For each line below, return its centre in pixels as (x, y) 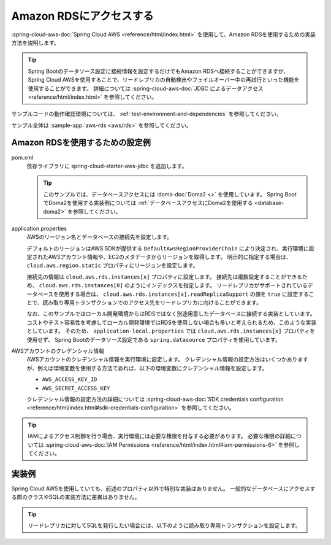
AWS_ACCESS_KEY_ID (70, 380)
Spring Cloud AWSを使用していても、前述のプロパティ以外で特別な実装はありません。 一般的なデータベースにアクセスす (163, 489)
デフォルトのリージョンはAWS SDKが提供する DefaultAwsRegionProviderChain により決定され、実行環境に (168, 248)
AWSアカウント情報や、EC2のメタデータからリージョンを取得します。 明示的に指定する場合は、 (170, 257)
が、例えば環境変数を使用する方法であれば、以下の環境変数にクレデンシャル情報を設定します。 (147, 368)
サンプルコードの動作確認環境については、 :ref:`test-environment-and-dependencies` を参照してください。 (146, 114)
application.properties (39, 228)
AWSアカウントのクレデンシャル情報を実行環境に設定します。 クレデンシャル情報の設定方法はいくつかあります (168, 360)
